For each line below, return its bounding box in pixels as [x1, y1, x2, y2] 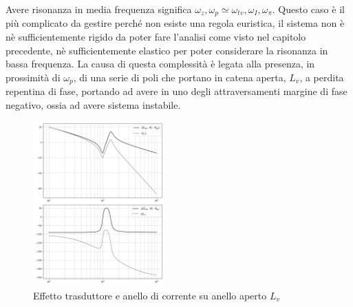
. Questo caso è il [272, 2, 345, 16]
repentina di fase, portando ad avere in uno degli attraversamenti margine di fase [6, 84, 347, 98]
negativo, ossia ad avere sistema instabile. [6, 97, 181, 112]
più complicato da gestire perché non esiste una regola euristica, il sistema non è [6, 16, 345, 30]
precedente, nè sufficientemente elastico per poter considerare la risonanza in [6, 43, 328, 57]
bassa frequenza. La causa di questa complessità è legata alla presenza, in [6, 56, 315, 71]
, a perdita [299, 70, 344, 84]
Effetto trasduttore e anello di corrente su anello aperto [33, 288, 267, 302]
